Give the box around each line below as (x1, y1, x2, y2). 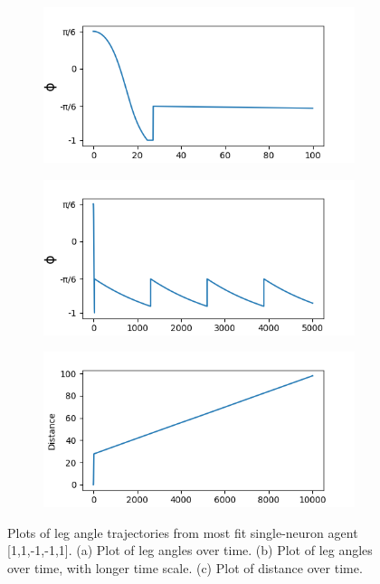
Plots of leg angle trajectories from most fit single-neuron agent (7, 523, 358, 542)
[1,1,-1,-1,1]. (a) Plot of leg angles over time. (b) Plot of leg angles (7, 541, 373, 560)
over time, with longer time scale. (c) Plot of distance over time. (7, 558, 363, 577)
